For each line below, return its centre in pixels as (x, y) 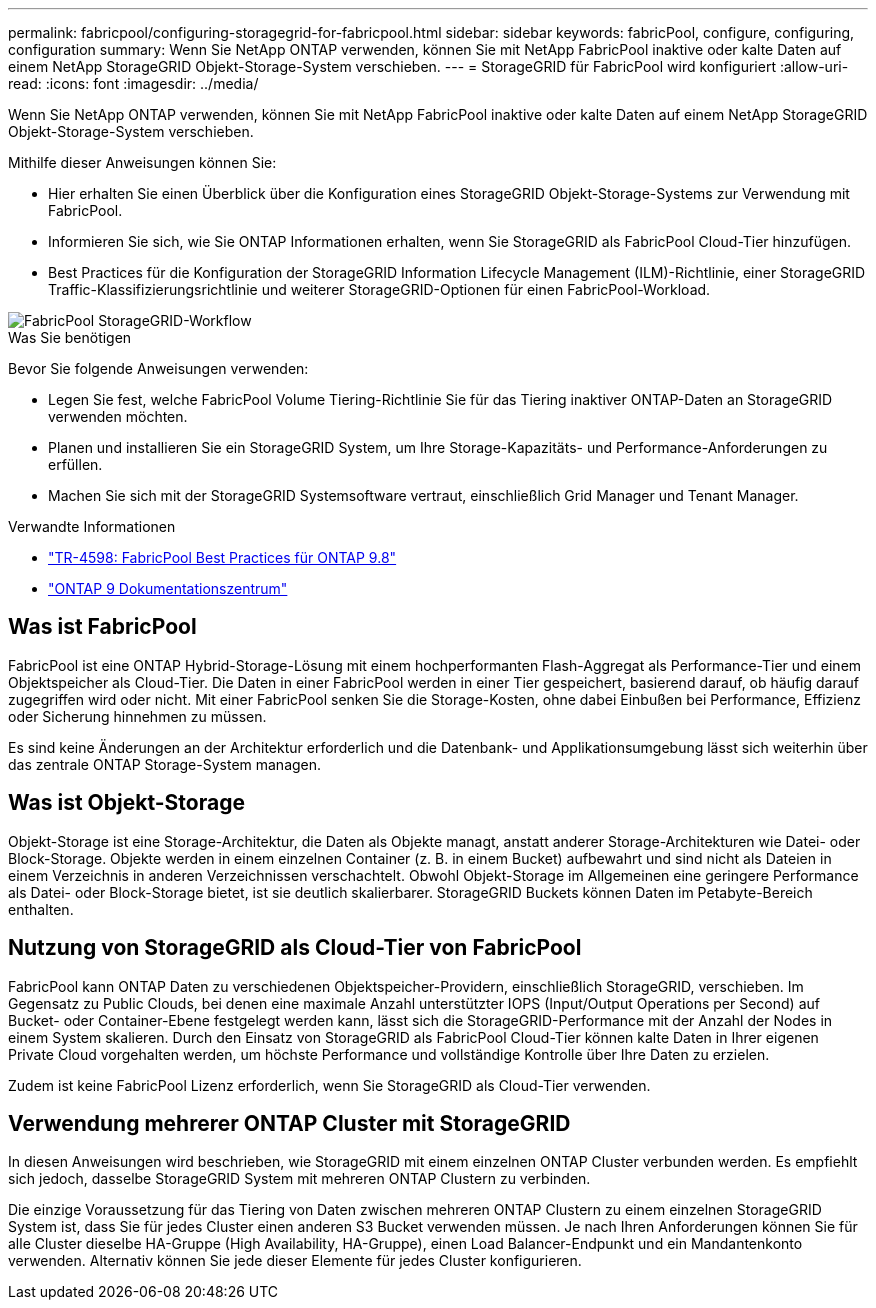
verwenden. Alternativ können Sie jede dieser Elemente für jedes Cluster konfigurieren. (295, 1261)
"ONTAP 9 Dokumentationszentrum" (168, 588)
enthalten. (41, 909)
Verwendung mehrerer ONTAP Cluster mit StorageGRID (289, 1123)
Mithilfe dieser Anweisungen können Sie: (142, 162)
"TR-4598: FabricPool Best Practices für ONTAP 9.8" (222, 557)
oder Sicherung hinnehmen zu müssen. (137, 716)
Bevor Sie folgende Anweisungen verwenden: (158, 368)
